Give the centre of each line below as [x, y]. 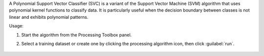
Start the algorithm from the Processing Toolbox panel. [77, 35]
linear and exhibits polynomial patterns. [49, 17]
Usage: [16, 26]
